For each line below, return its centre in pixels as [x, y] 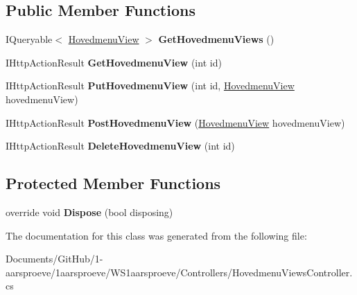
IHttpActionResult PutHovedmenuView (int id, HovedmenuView [150, 86]
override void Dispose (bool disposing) [89, 212]
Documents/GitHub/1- [54, 259]
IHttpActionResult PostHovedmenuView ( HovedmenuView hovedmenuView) [175, 122]
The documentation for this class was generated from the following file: [156, 235]
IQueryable [29, 39]
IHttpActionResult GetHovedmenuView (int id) [114, 62]
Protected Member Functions [113, 183]
